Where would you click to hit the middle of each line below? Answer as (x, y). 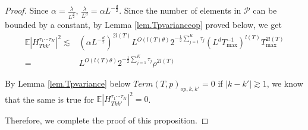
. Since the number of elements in (180, 10)
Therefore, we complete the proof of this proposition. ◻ (107, 120)
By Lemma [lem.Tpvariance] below (68, 83)
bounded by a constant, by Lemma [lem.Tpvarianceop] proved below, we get (143, 24)
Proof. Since (27, 10)
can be (265, 10)
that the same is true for (49, 99)
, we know (285, 83)
